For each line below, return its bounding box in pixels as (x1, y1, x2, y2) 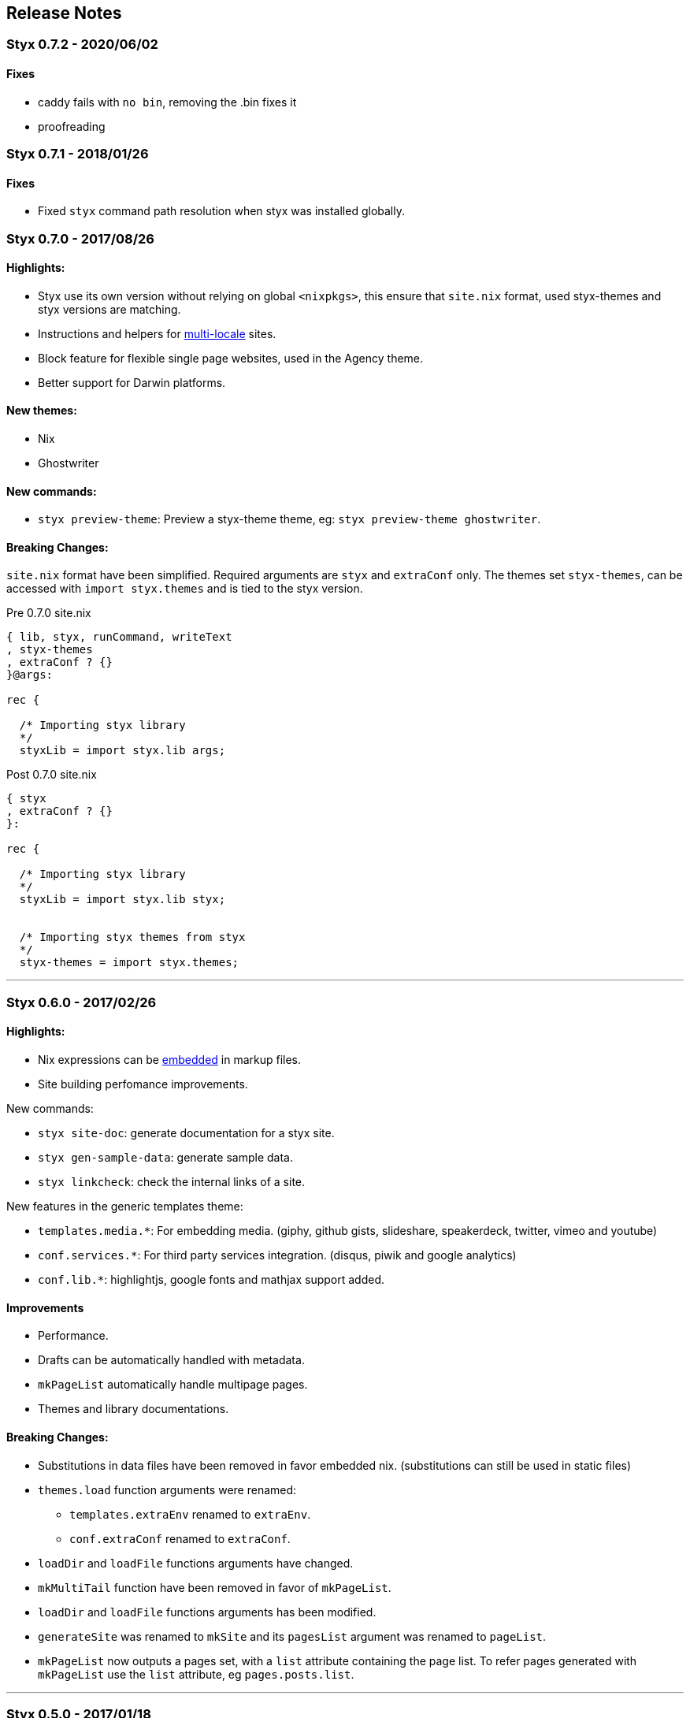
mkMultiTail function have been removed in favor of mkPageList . (38, 1580, 391, 1594)
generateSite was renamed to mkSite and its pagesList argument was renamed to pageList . (38, 1629, 547, 1643)
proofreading (38, 119, 106, 133)
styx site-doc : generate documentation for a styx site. (38, 1126, 335, 1140)
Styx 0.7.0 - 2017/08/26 (6, 230, 154, 247)
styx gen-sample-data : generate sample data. (38, 1151, 293, 1165)
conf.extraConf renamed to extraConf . (69, 1531, 291, 1545)
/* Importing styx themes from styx (19, 931, 246, 944)
